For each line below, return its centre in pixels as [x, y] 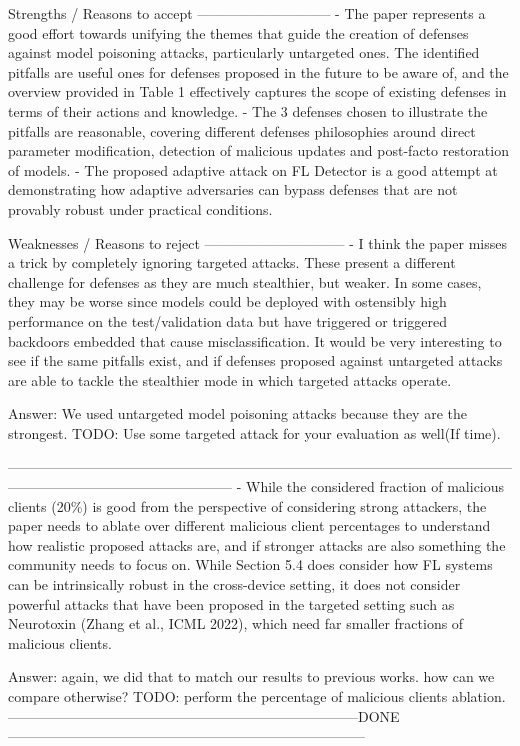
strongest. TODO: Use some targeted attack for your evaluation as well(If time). [254, 432]
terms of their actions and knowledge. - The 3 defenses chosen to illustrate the [248, 110]
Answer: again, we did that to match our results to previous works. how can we [251, 676]
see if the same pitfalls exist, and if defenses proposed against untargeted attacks [255, 360]
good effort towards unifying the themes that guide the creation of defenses [238, 32]
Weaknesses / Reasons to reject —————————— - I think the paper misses [257, 242]
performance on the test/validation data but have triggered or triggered [228, 320]
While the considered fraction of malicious [375, 486]
